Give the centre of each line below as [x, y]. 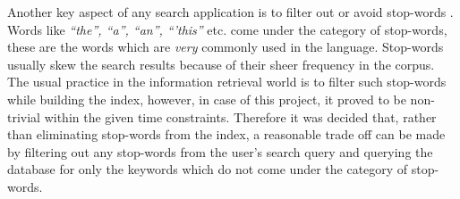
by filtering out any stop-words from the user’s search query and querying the [220, 151]
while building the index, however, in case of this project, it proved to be [207, 99]
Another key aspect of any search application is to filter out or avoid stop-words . [230, 12]
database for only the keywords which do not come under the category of [208, 169]
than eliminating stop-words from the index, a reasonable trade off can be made [226, 134]
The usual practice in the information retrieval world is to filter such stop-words [227, 82]
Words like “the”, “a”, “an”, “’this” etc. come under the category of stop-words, [227, 29]
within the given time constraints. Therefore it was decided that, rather [240, 116]
